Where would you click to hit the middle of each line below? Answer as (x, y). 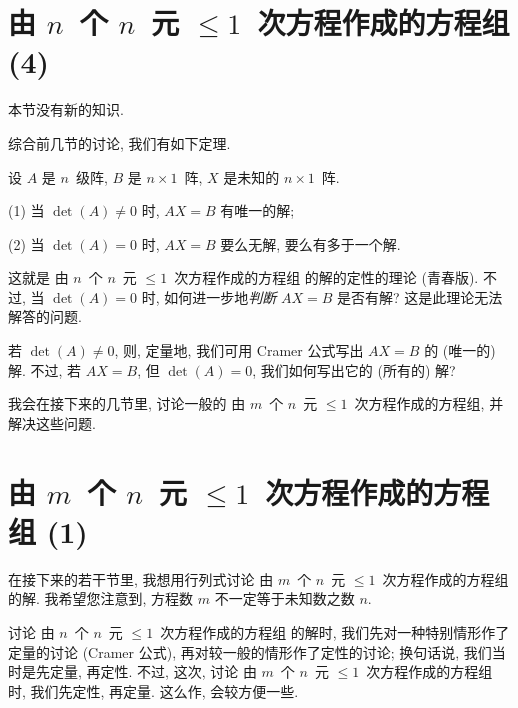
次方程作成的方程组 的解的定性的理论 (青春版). (326, 277)
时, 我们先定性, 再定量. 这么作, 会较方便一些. (153, 690)
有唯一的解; (257, 210)
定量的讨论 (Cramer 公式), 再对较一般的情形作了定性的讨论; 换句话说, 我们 (250, 651)
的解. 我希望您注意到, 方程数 (101, 598)
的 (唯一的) (460, 350)
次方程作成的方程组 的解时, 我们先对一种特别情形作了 (335, 631)
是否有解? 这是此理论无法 (419, 296)
